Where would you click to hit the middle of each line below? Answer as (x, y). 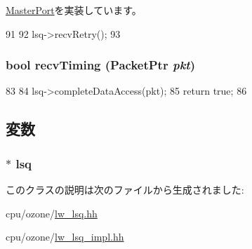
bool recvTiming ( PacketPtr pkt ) (100, 65)
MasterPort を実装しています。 (74, 10)
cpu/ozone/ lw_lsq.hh (52, 213)
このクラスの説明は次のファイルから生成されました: (125, 189)
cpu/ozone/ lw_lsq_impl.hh (65, 237)
